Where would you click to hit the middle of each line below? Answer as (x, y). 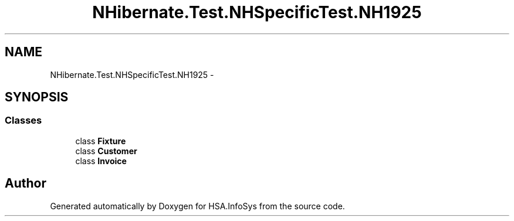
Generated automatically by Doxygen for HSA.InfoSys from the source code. (197, 206)
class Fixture (101, 141)
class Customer (106, 151)
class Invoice (101, 161)
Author (26, 183)
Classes (23, 120)
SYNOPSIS (37, 97)
